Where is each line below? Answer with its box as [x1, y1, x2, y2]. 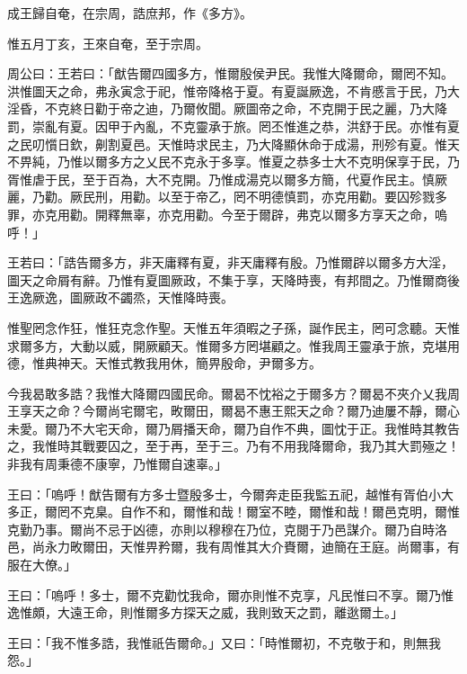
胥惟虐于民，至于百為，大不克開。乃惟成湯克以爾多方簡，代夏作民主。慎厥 [7, 169, 447, 188]
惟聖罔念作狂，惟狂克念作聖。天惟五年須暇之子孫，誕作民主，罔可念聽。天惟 [7, 318, 460, 337]
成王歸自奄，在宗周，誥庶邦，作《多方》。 [7, 4, 252, 22]
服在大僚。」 [7, 555, 76, 574]
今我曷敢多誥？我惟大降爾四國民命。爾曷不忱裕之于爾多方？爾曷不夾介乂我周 [7, 383, 460, 402]
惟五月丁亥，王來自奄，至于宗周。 [7, 33, 208, 52]
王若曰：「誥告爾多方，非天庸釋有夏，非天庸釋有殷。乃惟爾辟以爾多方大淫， [7, 253, 454, 272]
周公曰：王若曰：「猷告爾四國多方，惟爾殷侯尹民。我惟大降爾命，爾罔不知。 [7, 64, 454, 83]
